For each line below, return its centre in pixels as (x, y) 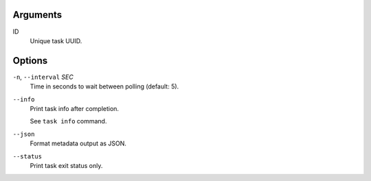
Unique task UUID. (56, 40)
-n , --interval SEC (43, 77)
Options (30, 61)
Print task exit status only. (66, 165)
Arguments (37, 15)
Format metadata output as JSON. (78, 143)
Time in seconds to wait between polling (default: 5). (104, 86)
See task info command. (68, 121)
